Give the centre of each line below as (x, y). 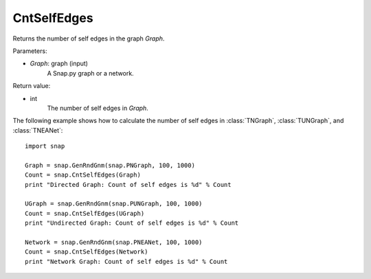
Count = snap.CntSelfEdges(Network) (87, 252)
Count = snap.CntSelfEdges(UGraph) (85, 213)
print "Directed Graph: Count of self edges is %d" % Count (128, 185)
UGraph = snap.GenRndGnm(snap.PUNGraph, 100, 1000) (114, 204)
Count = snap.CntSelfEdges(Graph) (83, 175)
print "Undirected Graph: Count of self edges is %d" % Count (132, 223)
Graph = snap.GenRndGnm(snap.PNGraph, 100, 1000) (110, 165)
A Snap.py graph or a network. (90, 73)
